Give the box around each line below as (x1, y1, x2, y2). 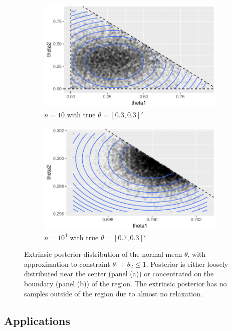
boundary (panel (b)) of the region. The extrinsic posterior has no (24, 278, 227, 288)
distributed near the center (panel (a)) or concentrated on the (24, 268, 214, 279)
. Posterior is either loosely (146, 258, 228, 269)
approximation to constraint (24, 258, 110, 269)
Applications (4, 312, 71, 328)
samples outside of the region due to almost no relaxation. (24, 288, 202, 298)
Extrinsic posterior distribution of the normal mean (24, 249, 182, 259)
